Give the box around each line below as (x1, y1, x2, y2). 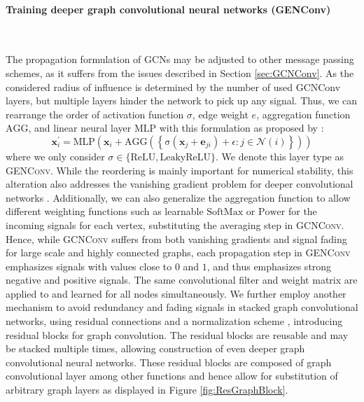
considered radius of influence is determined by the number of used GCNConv (6, 79, 341, 94)
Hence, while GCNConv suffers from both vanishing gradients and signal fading (6, 231, 347, 246)
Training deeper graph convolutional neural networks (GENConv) (6, 1, 331, 16)
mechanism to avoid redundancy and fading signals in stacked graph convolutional (6, 300, 358, 314)
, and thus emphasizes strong (206, 258, 332, 273)
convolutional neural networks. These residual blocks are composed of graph (6, 354, 332, 369)
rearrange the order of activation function (6, 106, 184, 121)
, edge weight (192, 106, 248, 121)
